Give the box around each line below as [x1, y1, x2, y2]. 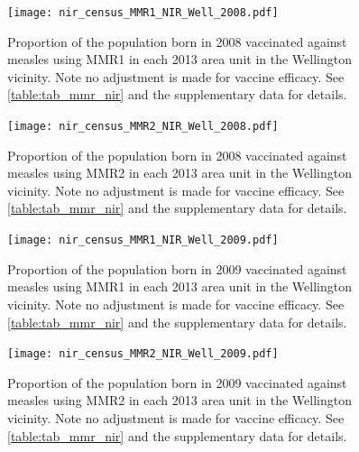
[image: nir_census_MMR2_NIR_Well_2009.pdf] [7, 347, 279, 361]
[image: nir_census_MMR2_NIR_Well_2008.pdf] [7, 120, 279, 134]
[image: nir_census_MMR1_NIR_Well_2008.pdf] [7, 6, 279, 19]
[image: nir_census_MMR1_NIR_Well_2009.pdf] [7, 234, 279, 247]
